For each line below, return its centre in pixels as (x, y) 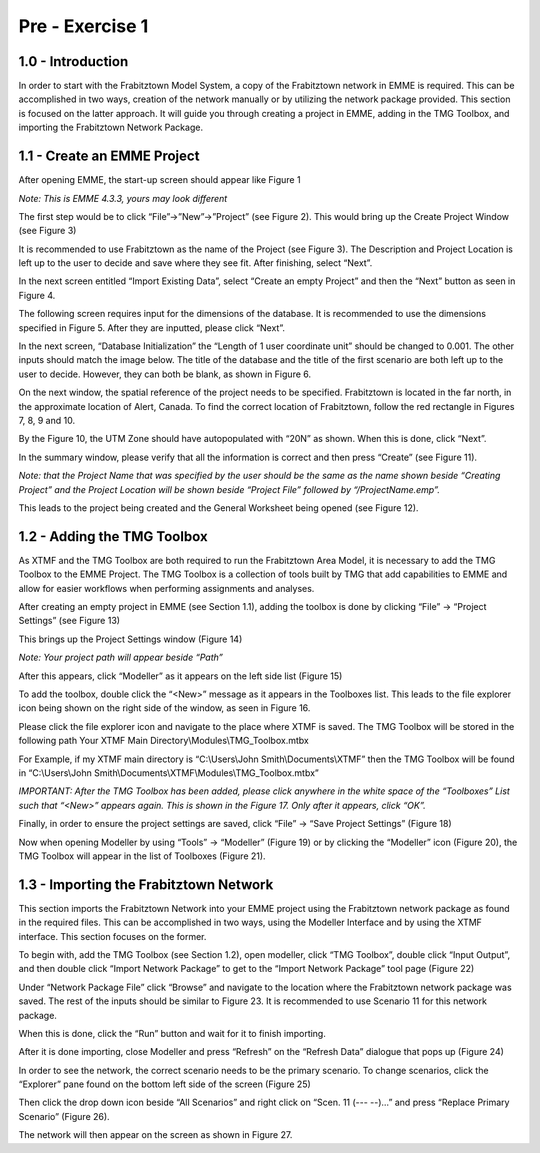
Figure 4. (37, 295)
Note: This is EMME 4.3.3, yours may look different (123, 198)
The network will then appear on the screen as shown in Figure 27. (155, 1135)
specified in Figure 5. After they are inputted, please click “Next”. (151, 327)
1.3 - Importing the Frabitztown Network (146, 884)
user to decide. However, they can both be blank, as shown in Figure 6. (165, 374)
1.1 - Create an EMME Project (109, 156)
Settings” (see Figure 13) (69, 621)
